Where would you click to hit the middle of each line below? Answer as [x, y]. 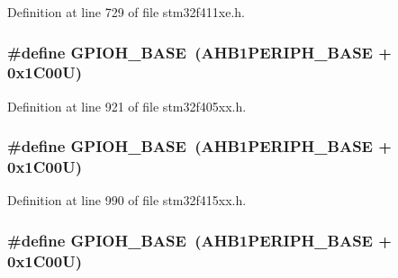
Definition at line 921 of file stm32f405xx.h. [127, 106]
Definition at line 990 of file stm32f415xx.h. [127, 200]
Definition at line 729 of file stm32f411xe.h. [126, 12]
